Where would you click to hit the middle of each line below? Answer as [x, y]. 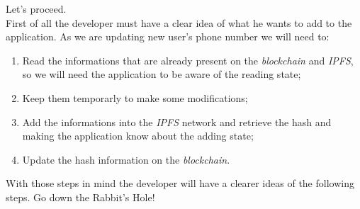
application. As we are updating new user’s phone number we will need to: [168, 36]
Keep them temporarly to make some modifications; [135, 97]
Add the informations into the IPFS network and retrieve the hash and [177, 122]
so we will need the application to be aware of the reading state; [162, 74]
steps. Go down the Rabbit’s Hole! [80, 197]
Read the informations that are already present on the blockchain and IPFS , [188, 60]
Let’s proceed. [36, 9]
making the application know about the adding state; [138, 136]
